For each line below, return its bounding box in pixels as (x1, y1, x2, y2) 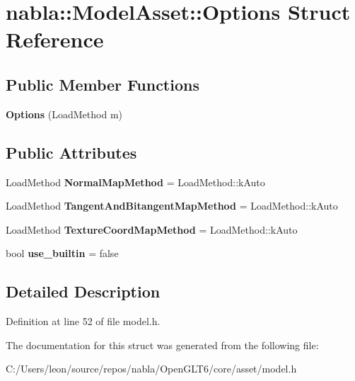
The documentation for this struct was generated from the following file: (6, 337, 319, 352)
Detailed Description (6, 280, 161, 302)
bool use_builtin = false (6, 246, 119, 261)
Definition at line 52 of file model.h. (6, 314, 161, 329)
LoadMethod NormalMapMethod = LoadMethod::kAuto (6, 174, 265, 189)
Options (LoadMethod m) (6, 106, 122, 121)
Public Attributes (6, 141, 137, 163)
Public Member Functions (6, 73, 199, 95)
